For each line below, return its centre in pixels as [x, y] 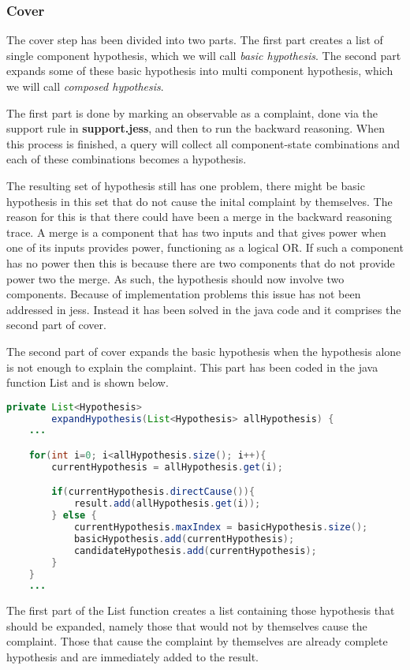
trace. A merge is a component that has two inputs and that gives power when [196, 232]
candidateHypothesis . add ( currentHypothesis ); [195, 550]
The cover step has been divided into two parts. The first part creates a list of [195, 40]
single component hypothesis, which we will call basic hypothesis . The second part [204, 55]
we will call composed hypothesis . [85, 86]
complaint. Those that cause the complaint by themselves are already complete [197, 641]
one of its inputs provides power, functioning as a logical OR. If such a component [205, 247]
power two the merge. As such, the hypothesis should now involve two [175, 278]
